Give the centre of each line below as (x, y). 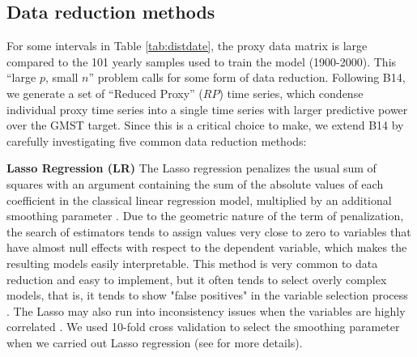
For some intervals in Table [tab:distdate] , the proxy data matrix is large (187, 46)
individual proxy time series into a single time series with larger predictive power (207, 109)
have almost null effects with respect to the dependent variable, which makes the (207, 247)
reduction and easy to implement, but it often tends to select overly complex (197, 279)
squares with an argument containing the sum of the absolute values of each (195, 183)
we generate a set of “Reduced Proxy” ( (105, 93)
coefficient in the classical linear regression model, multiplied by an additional (199, 200)
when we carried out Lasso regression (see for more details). (155, 342)
